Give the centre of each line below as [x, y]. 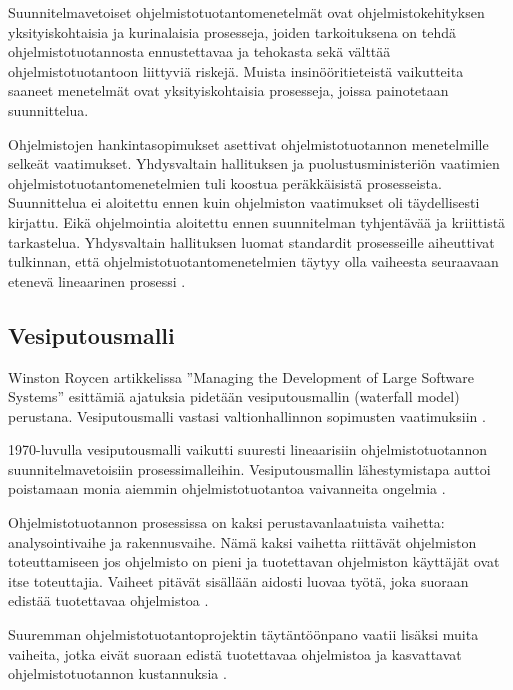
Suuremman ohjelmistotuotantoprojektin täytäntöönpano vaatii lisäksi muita [243, 634]
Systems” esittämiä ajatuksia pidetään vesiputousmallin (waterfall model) [234, 396]
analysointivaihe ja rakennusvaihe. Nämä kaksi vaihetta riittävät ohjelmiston [242, 541]
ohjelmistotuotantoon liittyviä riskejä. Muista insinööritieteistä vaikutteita [236, 70]
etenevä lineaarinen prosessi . [97, 280]
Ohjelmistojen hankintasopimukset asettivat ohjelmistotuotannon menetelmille [248, 143]
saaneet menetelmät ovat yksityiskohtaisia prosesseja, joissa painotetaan [228, 90]
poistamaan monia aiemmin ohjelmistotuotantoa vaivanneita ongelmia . [227, 488]
